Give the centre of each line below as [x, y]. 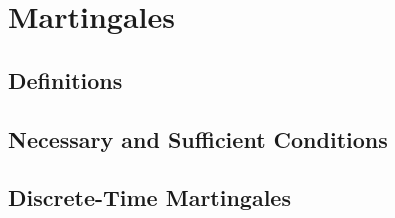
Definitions [65, 79]
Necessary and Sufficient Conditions [198, 138]
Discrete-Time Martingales [149, 197]
